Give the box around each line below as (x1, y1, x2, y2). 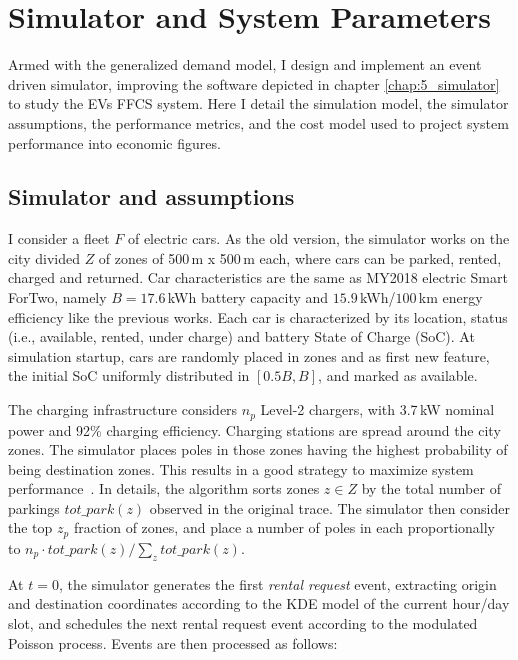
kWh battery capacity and (167, 287, 329, 308)
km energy (418, 287, 483, 308)
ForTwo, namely (8, 287, 107, 308)
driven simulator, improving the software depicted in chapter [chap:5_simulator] (8, 73, 500, 94)
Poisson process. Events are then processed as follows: (8, 632, 338, 653)
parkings (8, 497, 60, 518)
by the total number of (361, 478, 501, 499)
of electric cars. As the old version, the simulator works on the (127, 228, 510, 249)
